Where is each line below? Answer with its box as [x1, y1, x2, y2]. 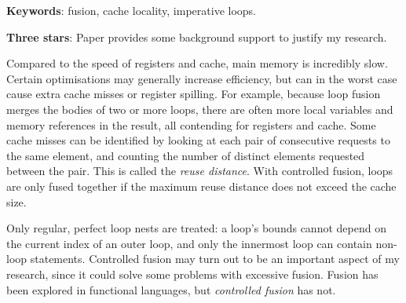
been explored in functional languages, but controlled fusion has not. [6, 281, 336, 298]
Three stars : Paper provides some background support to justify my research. [6, 28, 387, 45]
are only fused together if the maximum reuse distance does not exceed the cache [6, 177, 397, 194]
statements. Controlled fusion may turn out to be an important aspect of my [30, 250, 400, 267]
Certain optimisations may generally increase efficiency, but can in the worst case [6, 70, 397, 86]
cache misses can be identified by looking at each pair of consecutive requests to [6, 132, 390, 148]
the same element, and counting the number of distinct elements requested [6, 147, 365, 163]
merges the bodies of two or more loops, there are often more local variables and [6, 100, 393, 117]
